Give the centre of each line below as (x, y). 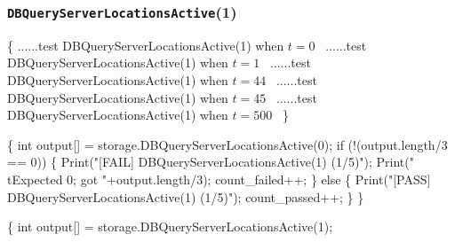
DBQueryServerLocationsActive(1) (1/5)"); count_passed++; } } (186, 196)
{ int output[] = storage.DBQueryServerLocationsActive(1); (170, 226)
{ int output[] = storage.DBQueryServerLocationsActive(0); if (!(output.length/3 (227, 144)
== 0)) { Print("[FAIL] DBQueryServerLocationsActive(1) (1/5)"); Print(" (211, 162)
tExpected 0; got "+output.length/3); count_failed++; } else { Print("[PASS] (219, 179)
